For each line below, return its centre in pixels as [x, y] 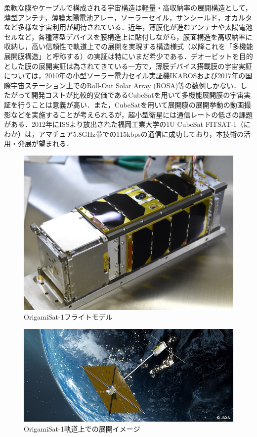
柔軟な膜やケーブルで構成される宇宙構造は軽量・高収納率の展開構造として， [128, 7]
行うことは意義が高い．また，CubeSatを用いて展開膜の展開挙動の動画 [131, 104]
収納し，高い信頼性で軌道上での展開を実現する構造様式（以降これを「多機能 [128, 46]
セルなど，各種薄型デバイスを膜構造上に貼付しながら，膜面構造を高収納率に [128, 36]
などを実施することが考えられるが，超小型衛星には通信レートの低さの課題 [132, 114]
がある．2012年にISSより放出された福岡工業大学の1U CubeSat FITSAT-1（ [124, 124]
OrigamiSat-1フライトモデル [68, 317]
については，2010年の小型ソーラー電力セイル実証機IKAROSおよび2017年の [125, 76]
